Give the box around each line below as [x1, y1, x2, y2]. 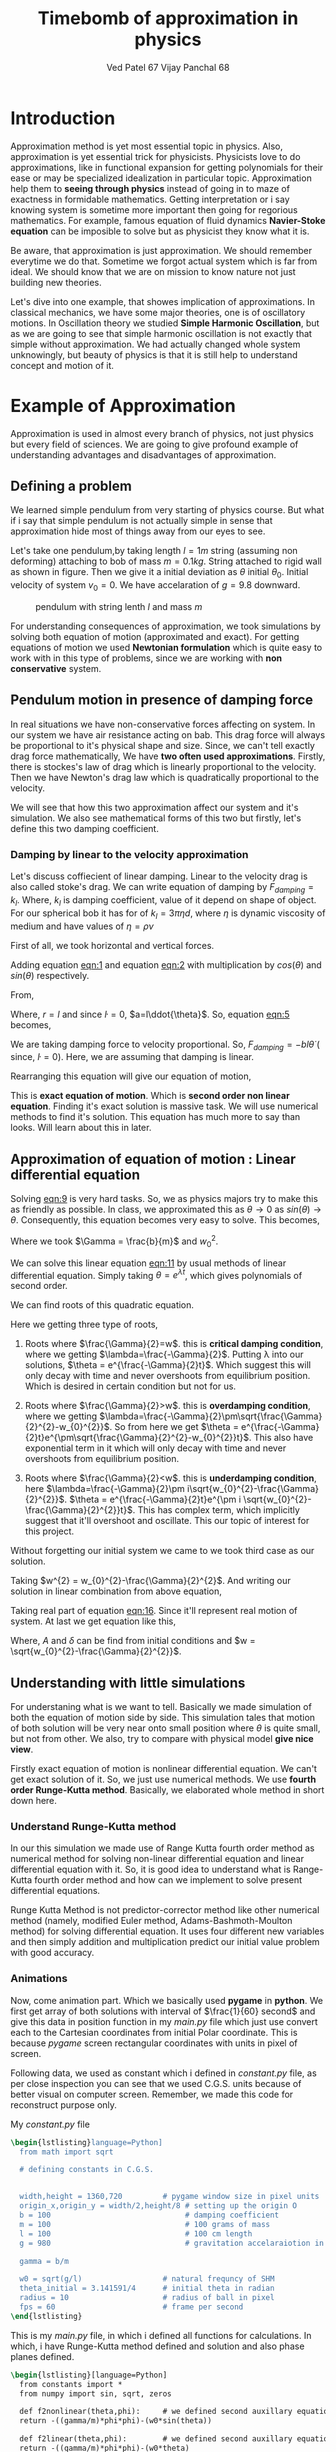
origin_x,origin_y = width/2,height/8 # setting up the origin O [19, 2201, 298, 2211]
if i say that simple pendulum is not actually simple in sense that [10, 515, 273, 527]
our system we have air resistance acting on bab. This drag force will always [10, 728, 326, 741]
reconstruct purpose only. [10, 2098, 118, 2111]
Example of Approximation [10, 394, 237, 417]
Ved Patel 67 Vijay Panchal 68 [106, 61, 230, 73]
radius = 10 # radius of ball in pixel [19, 2293, 275, 2303]
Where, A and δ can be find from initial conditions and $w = [10, 1635, 256, 1647]
